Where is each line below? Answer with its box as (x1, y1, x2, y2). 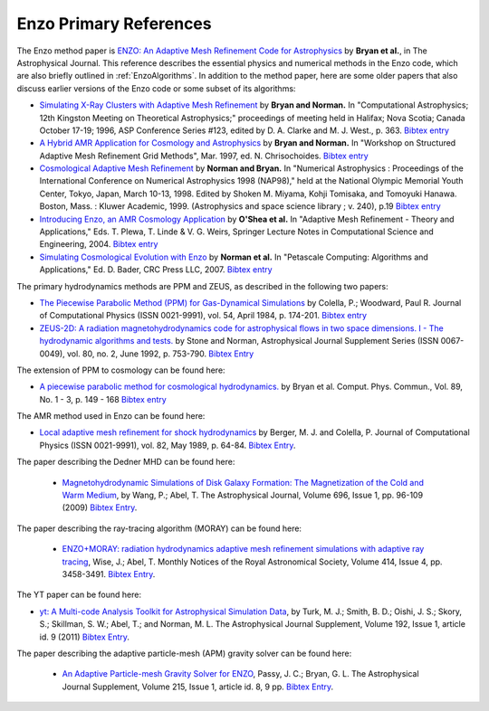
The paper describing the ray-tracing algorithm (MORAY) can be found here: (16, 523, 302, 534)
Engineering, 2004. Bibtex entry (39, 239, 158, 250)
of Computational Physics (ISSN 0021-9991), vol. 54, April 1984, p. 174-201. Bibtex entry (39, 310, 367, 321)
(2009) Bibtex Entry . (62, 502, 138, 513)
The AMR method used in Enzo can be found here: (16, 411, 206, 422)
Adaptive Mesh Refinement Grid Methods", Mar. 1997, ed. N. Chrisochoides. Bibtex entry (39, 150, 369, 161)
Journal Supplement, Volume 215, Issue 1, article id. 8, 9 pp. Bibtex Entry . (62, 681, 334, 692)
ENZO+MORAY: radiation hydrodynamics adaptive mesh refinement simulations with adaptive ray (62, 544, 425, 555)
